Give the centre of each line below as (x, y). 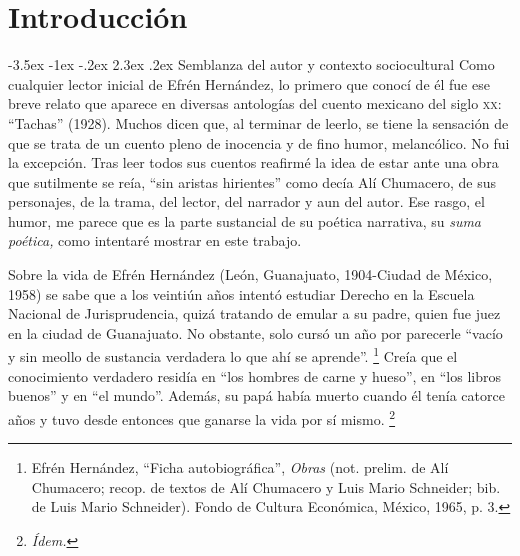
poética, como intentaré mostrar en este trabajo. (155, 240)
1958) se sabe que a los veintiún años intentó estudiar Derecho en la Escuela (241, 293)
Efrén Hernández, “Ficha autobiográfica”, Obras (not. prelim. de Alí (240, 467)
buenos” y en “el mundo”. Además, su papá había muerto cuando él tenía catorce (256, 395)
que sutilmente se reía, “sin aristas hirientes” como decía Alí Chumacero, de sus (252, 181)
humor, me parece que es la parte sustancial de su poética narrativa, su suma (245, 220)
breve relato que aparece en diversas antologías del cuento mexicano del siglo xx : (255, 103)
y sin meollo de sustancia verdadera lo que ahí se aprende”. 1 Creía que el (233, 355)
